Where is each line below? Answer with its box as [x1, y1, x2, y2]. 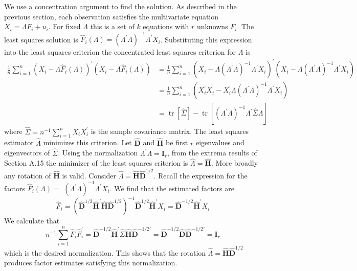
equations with [143, 21, 189, 32]
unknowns [196, 21, 228, 32]
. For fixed [48, 21, 81, 32]
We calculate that [4, 215, 60, 226]
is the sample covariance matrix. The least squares [91, 126, 249, 137]
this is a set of [90, 21, 135, 32]
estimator [4, 137, 34, 148]
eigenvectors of [4, 147, 50, 158]
